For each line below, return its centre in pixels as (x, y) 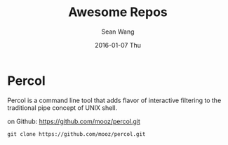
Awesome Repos (118, 12)
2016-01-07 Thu (118, 45)
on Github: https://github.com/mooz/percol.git (74, 121)
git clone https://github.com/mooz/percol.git (76, 134)
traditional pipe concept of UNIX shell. (62, 108)
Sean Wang (118, 32)
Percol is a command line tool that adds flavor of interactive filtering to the (114, 100)
